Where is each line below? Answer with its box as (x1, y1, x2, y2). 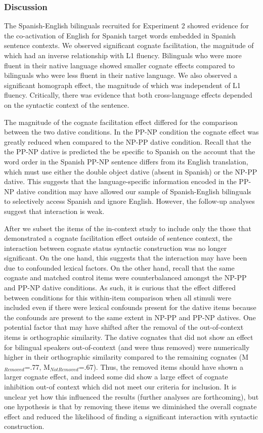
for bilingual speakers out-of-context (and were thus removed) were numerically (4, 341, 250, 352)
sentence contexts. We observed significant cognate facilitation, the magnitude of (4, 40, 254, 51)
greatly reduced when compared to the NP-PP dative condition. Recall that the (4, 136, 251, 147)
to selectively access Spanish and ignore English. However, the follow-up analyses (4, 196, 255, 206)
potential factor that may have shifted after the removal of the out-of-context (4, 322, 244, 332)
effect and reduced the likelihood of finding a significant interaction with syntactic (4, 411, 258, 421)
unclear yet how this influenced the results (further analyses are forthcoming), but (4, 391, 259, 402)
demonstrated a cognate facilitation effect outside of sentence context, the (4, 233, 233, 243)
